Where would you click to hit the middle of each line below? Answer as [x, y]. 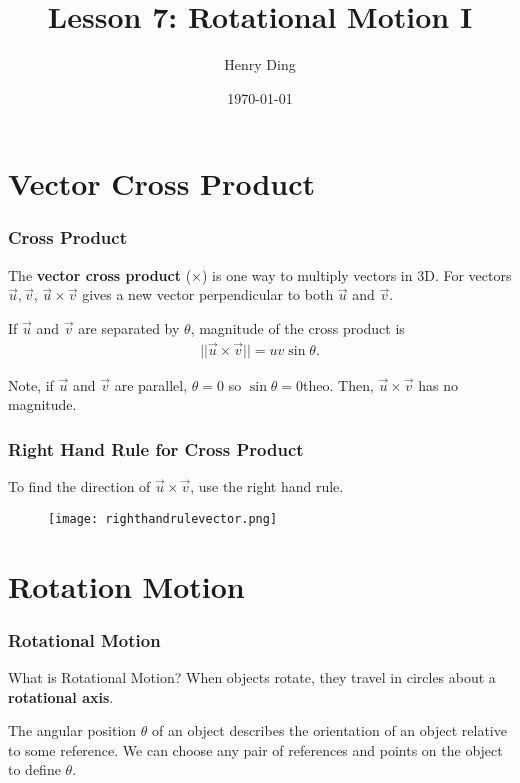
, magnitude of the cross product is [297, 327]
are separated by [129, 327]
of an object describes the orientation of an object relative [329, 730]
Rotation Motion [126, 585]
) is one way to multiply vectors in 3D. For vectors [356, 274]
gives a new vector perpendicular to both [208, 294]
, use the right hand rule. [267, 486]
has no [438, 384]
